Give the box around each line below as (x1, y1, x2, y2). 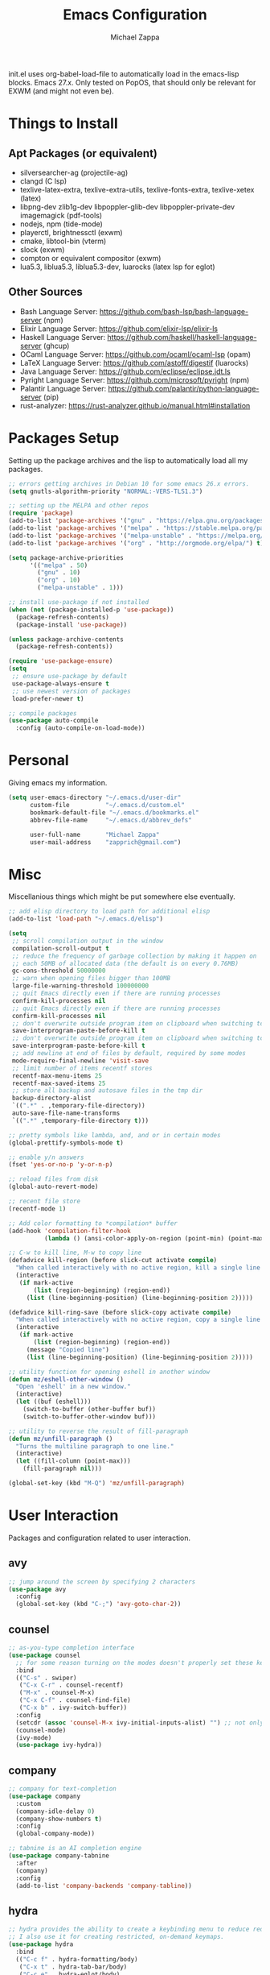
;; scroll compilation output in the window (11, 937, 163, 945)
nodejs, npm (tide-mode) (19, 219, 103, 229)
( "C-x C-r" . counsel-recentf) (18, 1681, 125, 1689)
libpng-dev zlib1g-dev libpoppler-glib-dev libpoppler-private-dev (19, 201, 235, 211)
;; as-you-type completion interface (8, 1644, 135, 1652)
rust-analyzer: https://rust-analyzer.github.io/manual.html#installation (19, 400, 251, 410)
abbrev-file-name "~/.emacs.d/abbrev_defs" (29, 816, 193, 824)
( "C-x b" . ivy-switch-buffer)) (18, 1704, 128, 1712)
